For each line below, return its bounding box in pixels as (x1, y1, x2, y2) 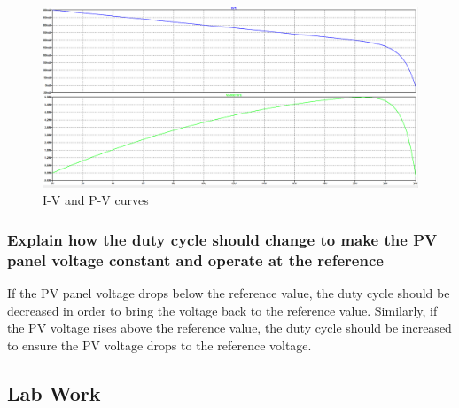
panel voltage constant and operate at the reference (7, 248, 384, 271)
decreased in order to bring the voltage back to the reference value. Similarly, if (7, 301, 438, 319)
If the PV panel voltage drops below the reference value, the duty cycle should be (7, 284, 450, 302)
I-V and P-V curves (43, 191, 149, 209)
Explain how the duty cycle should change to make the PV (7, 228, 438, 250)
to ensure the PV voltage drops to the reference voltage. (7, 335, 312, 354)
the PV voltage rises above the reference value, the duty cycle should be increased (7, 318, 452, 337)
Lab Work (7, 379, 101, 406)
